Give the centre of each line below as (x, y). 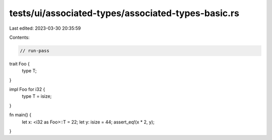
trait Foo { (20, 63)
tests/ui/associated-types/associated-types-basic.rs (124, 13)
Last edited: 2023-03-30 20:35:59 (45, 28)
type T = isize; (37, 96)
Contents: (19, 37)
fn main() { (20, 115)
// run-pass (35, 51)
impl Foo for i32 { (27, 89)
